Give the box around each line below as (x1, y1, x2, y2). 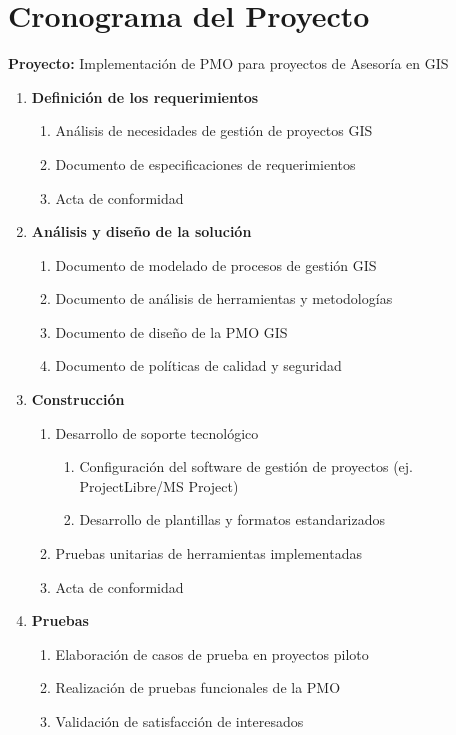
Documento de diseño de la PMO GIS (55, 321, 288, 342)
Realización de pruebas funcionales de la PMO (55, 677, 341, 698)
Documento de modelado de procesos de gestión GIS (55, 254, 377, 275)
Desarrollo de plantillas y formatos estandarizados (79, 509, 386, 530)
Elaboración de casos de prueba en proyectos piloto (55, 643, 369, 664)
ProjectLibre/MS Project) (79, 475, 239, 496)
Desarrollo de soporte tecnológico (55, 422, 259, 443)
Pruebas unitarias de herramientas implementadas (55, 543, 362, 564)
